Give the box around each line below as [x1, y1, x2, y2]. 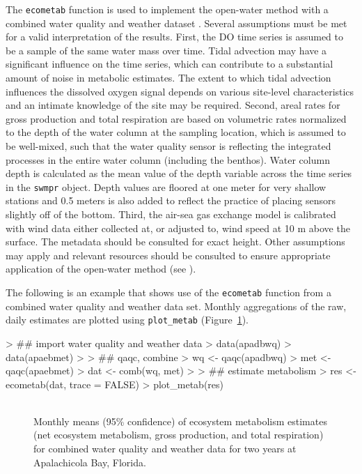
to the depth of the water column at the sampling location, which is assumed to [6, 125, 346, 139]
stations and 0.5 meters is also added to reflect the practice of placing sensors [6, 193, 336, 208]
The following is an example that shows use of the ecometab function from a [6, 285, 331, 299]
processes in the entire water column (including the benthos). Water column [6, 152, 330, 167]
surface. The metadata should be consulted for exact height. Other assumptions [6, 234, 345, 249]
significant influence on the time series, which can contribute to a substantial [6, 56, 333, 71]
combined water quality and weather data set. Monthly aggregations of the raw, [6, 298, 347, 313]
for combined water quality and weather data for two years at [33, 441, 297, 456]
